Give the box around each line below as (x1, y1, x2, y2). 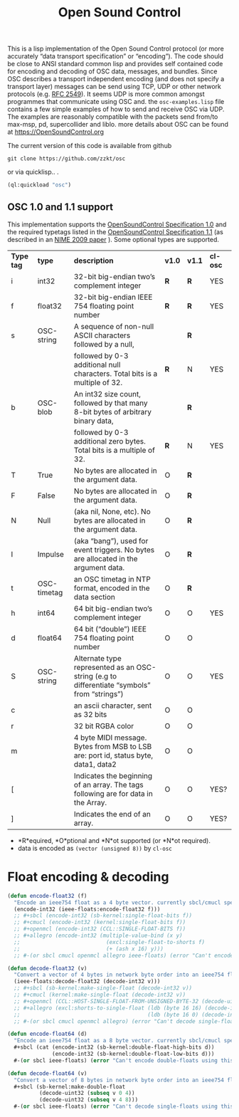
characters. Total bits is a (73, 368, 158, 378)
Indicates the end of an (73, 809, 151, 819)
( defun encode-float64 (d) (7, 1030, 87, 1038)
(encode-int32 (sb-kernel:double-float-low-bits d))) (52, 1051, 215, 1058)
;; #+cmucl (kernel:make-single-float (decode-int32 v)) (14, 991, 186, 999)
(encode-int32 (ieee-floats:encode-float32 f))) (14, 906, 161, 913)
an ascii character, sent (73, 701, 152, 710)
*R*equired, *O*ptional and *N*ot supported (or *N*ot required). (17, 836, 211, 844)
